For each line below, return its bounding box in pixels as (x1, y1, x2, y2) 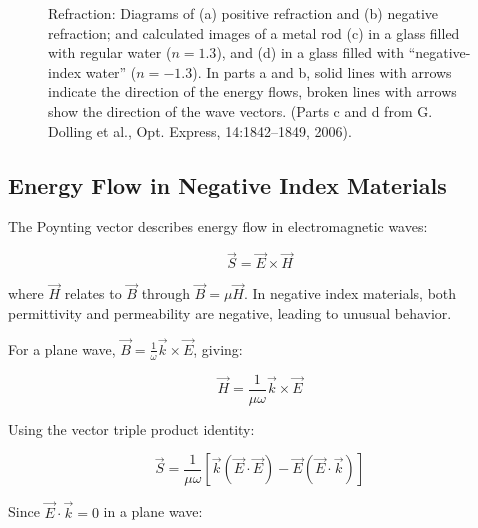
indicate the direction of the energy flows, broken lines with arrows (48, 81, 457, 102)
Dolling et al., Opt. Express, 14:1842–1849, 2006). (48, 120, 352, 141)
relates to (64, 283, 122, 304)
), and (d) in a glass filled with (216, 42, 404, 63)
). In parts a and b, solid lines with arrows (192, 61, 452, 82)
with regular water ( (48, 42, 172, 63)
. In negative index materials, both (244, 283, 457, 304)
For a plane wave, (8, 338, 116, 359)
